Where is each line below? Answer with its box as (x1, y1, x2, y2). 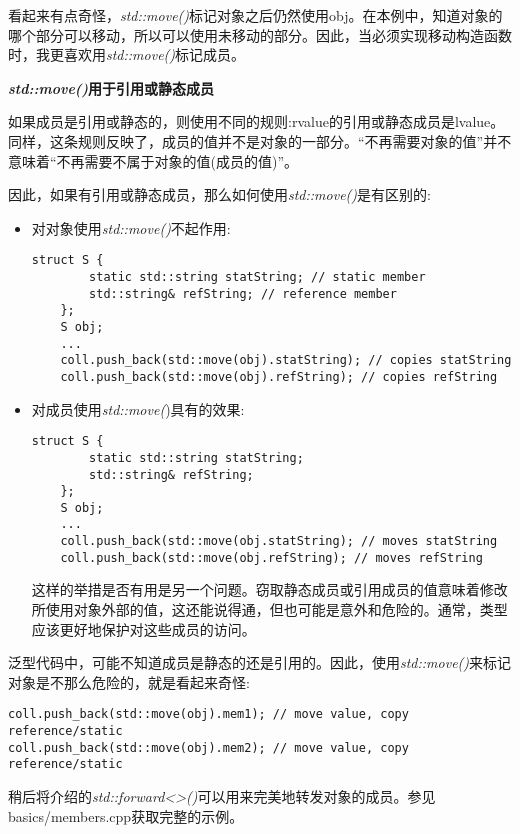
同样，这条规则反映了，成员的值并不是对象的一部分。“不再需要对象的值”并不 (8, 130, 512, 151)
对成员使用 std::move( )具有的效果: (31, 398, 245, 419)
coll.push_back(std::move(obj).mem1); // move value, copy (8, 707, 409, 722)
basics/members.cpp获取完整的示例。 (8, 805, 244, 826)
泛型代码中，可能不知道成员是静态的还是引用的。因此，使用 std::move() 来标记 (8, 652, 512, 673)
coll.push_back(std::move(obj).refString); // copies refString (60, 369, 498, 384)
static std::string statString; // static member (89, 270, 426, 284)
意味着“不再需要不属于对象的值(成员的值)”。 (8, 150, 299, 171)
